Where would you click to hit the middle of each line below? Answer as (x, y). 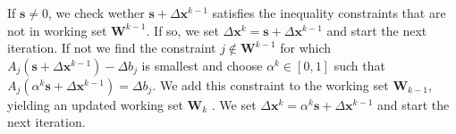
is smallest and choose (202, 65)
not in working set (57, 30)
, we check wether (97, 13)
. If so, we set (182, 30)
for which (306, 48)
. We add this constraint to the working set (270, 84)
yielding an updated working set (95, 104)
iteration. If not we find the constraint (112, 48)
